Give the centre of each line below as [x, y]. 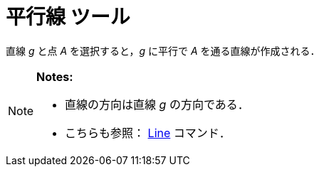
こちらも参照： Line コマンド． [148, 133]
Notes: [55, 76]
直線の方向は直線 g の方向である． [157, 104]
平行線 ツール [68, 17]
